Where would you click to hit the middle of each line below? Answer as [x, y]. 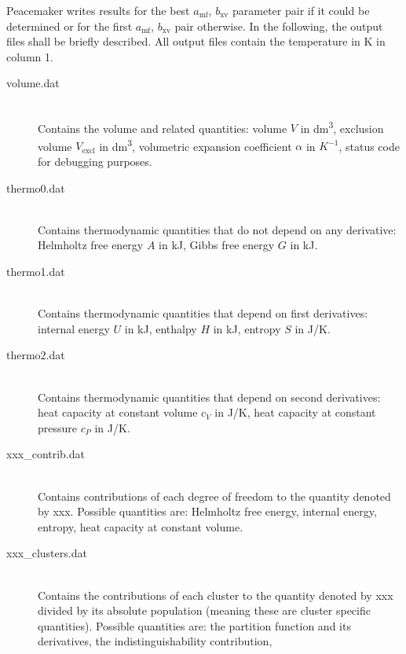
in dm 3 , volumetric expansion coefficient [196, 145]
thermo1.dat [36, 272]
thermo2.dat [36, 355]
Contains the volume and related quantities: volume [163, 128]
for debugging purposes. [95, 162]
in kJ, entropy [247, 328]
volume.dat [33, 83]
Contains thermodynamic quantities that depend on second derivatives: [209, 397]
